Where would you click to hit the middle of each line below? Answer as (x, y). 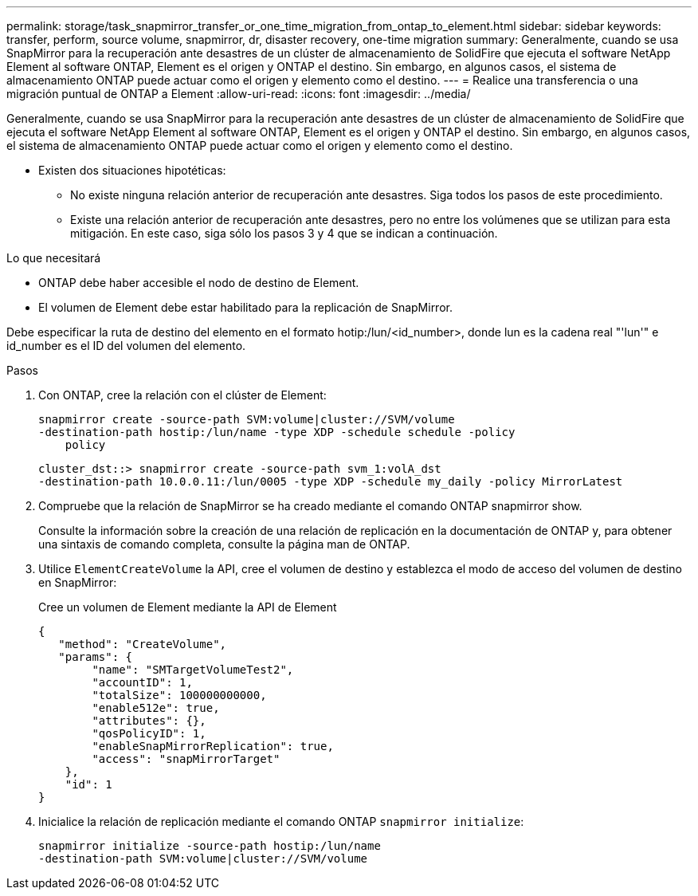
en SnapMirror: (78, 582)
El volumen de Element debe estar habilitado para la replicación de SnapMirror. (245, 307)
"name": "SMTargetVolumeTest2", (193, 670)
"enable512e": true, (156, 708)
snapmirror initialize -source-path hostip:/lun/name (210, 846)
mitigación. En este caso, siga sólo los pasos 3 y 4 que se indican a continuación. (284, 233)
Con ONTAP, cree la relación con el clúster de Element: (182, 395)
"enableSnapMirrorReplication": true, (213, 746)
